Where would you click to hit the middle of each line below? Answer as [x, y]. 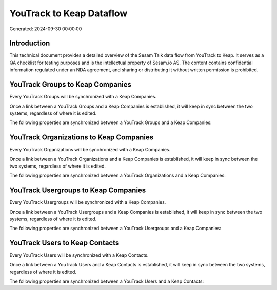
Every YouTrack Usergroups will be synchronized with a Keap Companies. [88, 202]
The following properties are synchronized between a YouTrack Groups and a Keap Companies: [111, 122]
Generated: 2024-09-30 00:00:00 [46, 29]
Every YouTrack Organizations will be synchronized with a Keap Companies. [90, 150]
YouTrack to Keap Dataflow [68, 13]
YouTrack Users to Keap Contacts [64, 243]
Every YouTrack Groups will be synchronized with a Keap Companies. [83, 97]
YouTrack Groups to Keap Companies [71, 85]
